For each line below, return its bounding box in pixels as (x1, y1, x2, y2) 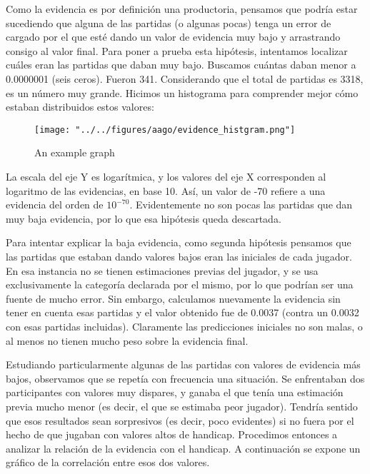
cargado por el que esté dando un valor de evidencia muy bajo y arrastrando (6, 29, 341, 44)
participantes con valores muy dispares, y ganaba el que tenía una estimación (6, 385, 344, 400)
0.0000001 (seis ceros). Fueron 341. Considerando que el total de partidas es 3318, (6, 71, 364, 86)
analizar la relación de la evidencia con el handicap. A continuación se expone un (6, 440, 361, 455)
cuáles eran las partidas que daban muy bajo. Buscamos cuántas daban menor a (6, 57, 356, 72)
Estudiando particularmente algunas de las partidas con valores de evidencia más (6, 357, 361, 372)
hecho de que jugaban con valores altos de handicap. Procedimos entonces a (6, 427, 338, 442)
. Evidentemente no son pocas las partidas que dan (129, 197, 353, 212)
